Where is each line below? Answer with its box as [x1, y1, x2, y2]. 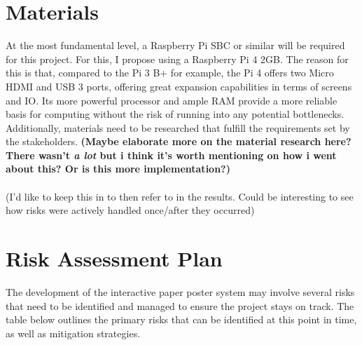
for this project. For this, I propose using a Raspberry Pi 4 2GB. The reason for [6, 51, 349, 66]
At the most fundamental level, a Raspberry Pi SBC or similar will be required [6, 38, 345, 53]
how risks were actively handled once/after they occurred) [6, 203, 255, 217]
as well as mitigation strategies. [6, 325, 141, 340]
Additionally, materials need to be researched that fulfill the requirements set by [6, 120, 350, 135]
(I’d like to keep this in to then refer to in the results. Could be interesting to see [6, 189, 354, 203]
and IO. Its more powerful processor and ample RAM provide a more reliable [6, 93, 337, 107]
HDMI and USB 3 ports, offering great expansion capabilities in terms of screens [6, 79, 352, 93]
